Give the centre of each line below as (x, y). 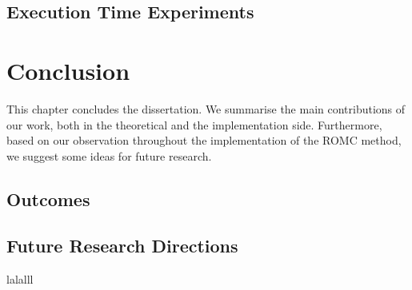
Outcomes (48, 199)
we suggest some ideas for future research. (109, 155)
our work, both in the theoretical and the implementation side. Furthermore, (194, 124)
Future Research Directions (122, 246)
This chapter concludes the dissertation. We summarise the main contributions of (206, 108)
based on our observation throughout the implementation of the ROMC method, (204, 140)
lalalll (20, 279)
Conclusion (68, 70)
